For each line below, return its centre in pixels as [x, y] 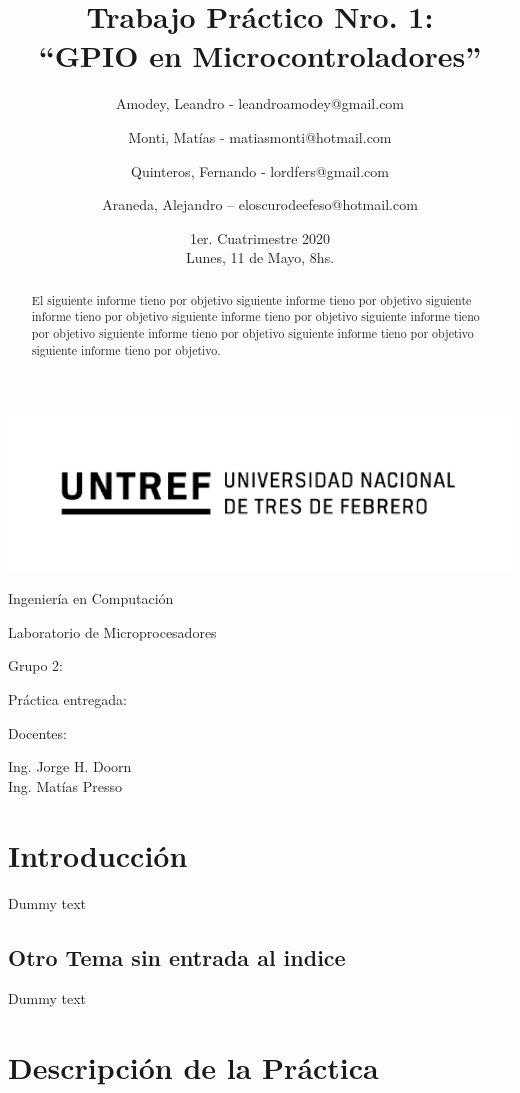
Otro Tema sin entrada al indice [177, 956]
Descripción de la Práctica [193, 1067]
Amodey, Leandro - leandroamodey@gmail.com [260, 103]
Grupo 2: [35, 665]
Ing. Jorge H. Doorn [70, 766]
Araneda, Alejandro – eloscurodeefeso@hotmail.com [260, 204]
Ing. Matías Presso [65, 785]
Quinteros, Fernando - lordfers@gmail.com [260, 170]
